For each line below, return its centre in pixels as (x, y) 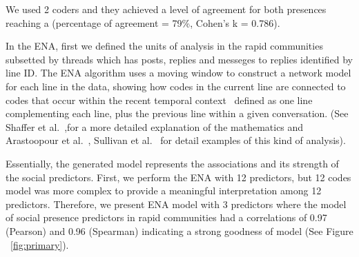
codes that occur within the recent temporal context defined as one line (159, 100)
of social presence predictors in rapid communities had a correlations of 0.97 (166, 217)
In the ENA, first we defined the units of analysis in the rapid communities (164, 46)
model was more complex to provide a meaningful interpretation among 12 (164, 191)
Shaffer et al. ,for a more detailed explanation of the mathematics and (155, 126)
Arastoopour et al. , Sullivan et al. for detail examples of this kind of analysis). (176, 140)
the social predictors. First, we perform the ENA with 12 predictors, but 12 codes (178, 177)
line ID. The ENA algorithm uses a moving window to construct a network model (178, 73)
